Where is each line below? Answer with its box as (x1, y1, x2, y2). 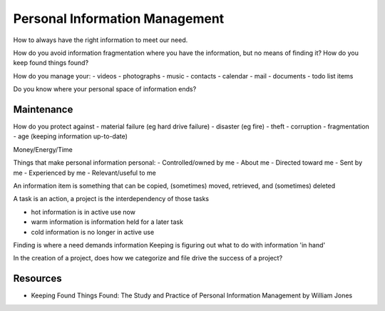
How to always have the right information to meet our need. (13, 36, 188, 44)
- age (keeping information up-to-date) (13, 132, 128, 141)
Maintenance (13, 103, 73, 116)
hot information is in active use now (31, 208, 135, 216)
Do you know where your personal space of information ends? (13, 85, 197, 93)
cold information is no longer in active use (31, 228, 155, 236)
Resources (13, 272, 62, 285)
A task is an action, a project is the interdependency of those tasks (13, 195, 210, 203)
